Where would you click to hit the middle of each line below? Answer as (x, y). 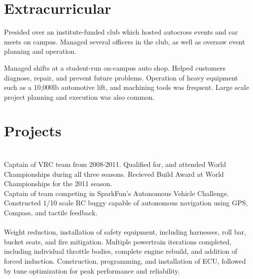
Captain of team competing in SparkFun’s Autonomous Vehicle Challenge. (116, 193)
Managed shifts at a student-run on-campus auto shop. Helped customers (115, 67)
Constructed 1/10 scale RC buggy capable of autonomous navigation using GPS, (126, 203)
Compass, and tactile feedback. (51, 212)
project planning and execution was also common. (79, 97)
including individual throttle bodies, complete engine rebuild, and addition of (121, 251)
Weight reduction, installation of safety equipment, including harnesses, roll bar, (125, 232)
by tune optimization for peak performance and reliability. (92, 270)
